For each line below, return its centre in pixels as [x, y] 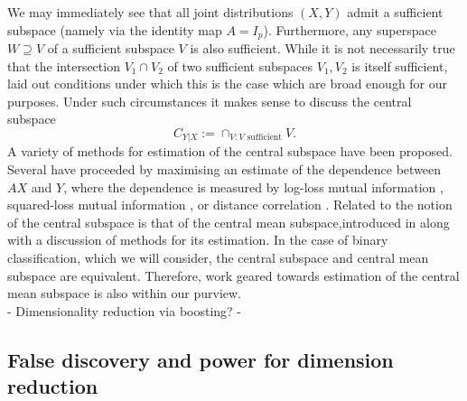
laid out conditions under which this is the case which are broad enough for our [228, 84]
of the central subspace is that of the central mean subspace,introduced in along [229, 222]
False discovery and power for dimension [201, 359]
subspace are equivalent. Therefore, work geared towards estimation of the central [233, 275]
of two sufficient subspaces [240, 65]
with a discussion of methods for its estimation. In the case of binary [198, 240]
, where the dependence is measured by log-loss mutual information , [253, 187]
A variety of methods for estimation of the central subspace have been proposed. [230, 151]
